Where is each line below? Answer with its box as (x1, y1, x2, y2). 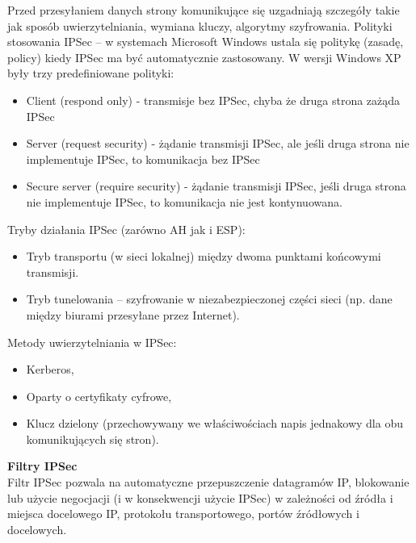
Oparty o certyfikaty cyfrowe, (26, 387, 172, 404)
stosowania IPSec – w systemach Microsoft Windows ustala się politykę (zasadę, (7, 33, 404, 50)
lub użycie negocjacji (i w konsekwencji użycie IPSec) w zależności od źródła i (7, 489, 393, 506)
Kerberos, (26, 361, 74, 378)
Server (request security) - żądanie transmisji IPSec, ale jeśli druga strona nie (26, 135, 410, 152)
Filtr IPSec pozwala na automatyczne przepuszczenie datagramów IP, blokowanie (7, 474, 410, 491)
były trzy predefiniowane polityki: (7, 65, 174, 81)
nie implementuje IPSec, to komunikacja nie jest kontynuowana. (26, 193, 342, 210)
